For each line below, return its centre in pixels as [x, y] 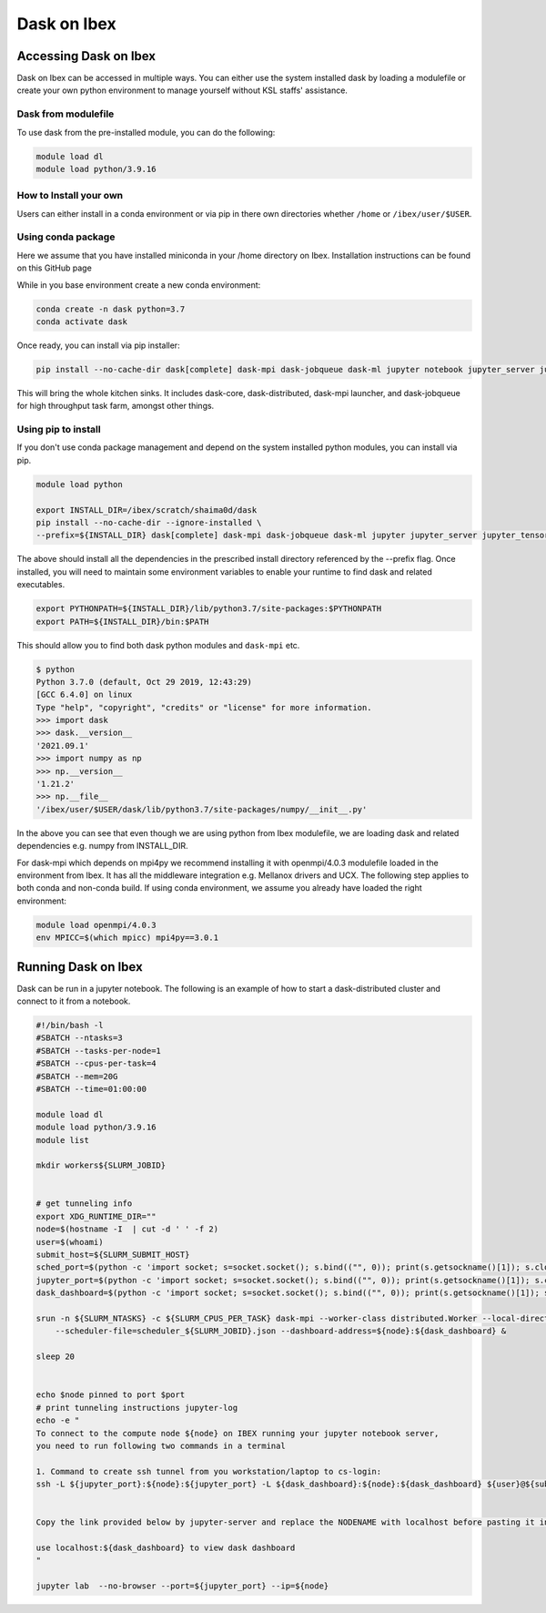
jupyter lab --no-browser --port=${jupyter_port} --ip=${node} [182, 1586]
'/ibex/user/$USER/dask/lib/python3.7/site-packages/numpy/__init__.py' [202, 809]
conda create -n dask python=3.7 [111, 309]
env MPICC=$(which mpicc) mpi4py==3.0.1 [127, 938]
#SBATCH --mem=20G [77, 1076]
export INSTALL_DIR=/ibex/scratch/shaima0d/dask [147, 510]
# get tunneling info [84, 1204]
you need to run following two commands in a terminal [161, 1445]
